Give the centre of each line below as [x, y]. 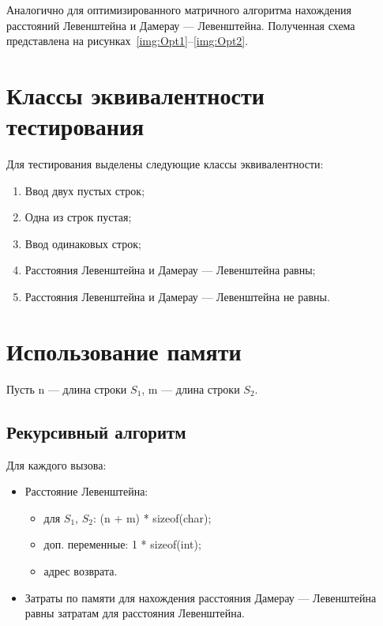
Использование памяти [124, 351]
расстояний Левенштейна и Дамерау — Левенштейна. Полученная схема [181, 25]
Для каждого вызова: [56, 464]
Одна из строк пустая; [78, 217]
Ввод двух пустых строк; [85, 190]
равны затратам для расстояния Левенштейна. [135, 613]
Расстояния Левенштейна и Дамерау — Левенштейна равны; [170, 270]
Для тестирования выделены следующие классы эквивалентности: [165, 164]
